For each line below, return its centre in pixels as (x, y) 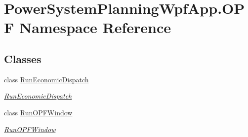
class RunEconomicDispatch (46, 79)
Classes (23, 58)
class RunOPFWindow (38, 112)
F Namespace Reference (87, 27)
